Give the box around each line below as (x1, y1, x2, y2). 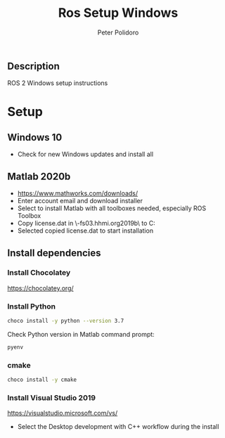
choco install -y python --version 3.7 (7, 318, 124, 325)
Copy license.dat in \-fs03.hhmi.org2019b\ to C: (17, 219, 156, 228)
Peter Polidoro (97, 28, 139, 37)
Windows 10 (7, 131, 63, 143)
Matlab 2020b (7, 170, 71, 182)
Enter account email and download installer (17, 197, 143, 205)
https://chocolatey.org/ (7, 283, 74, 292)
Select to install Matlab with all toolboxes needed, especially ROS (17, 204, 206, 212)
